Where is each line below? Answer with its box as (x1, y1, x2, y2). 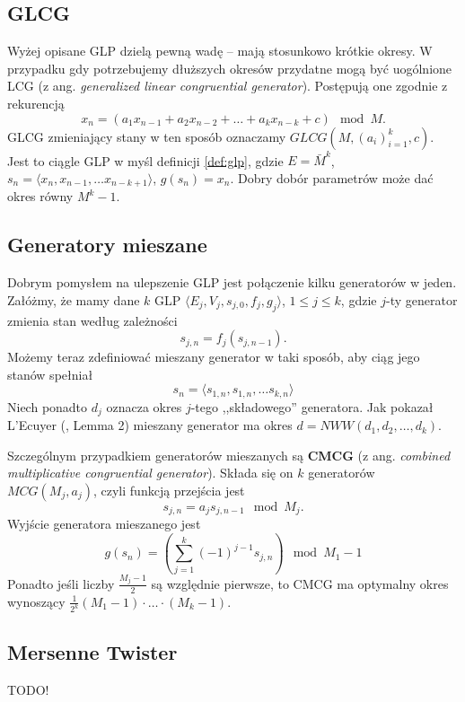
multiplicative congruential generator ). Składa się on (7, 463, 294, 482)
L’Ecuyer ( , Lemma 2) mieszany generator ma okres (7, 416, 293, 434)
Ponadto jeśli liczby (7, 574, 115, 592)
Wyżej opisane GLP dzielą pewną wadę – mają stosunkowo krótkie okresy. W (7, 41, 433, 60)
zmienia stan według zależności (7, 311, 178, 329)
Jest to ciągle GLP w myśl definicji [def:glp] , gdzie (7, 151, 284, 170)
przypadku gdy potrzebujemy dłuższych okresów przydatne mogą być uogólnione (7, 58, 452, 77)
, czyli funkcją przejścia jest (92, 481, 245, 499)
